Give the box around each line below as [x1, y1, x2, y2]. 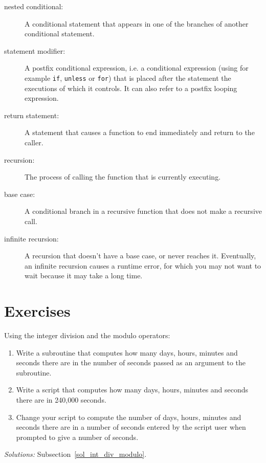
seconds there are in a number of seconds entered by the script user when [16, 422, 246, 432]
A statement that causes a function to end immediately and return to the [25, 127, 255, 138]
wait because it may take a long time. [25, 270, 143, 281]
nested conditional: [4, 1, 63, 11]
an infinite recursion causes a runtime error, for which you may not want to [25, 260, 261, 271]
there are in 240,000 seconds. [16, 394, 106, 405]
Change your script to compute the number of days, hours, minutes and [16, 411, 241, 422]
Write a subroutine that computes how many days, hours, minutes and [16, 347, 238, 358]
